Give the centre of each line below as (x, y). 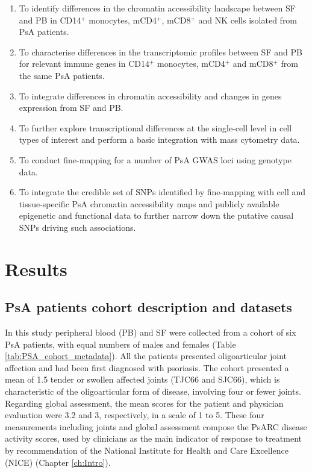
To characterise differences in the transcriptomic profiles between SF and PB (161, 52)
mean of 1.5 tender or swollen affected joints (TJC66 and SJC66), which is (142, 379)
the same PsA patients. (62, 75)
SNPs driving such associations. (77, 227)
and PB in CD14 (50, 20)
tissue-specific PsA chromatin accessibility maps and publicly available (149, 203)
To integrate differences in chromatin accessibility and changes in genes (150, 96)
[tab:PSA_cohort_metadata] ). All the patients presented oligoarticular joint (146, 356)
